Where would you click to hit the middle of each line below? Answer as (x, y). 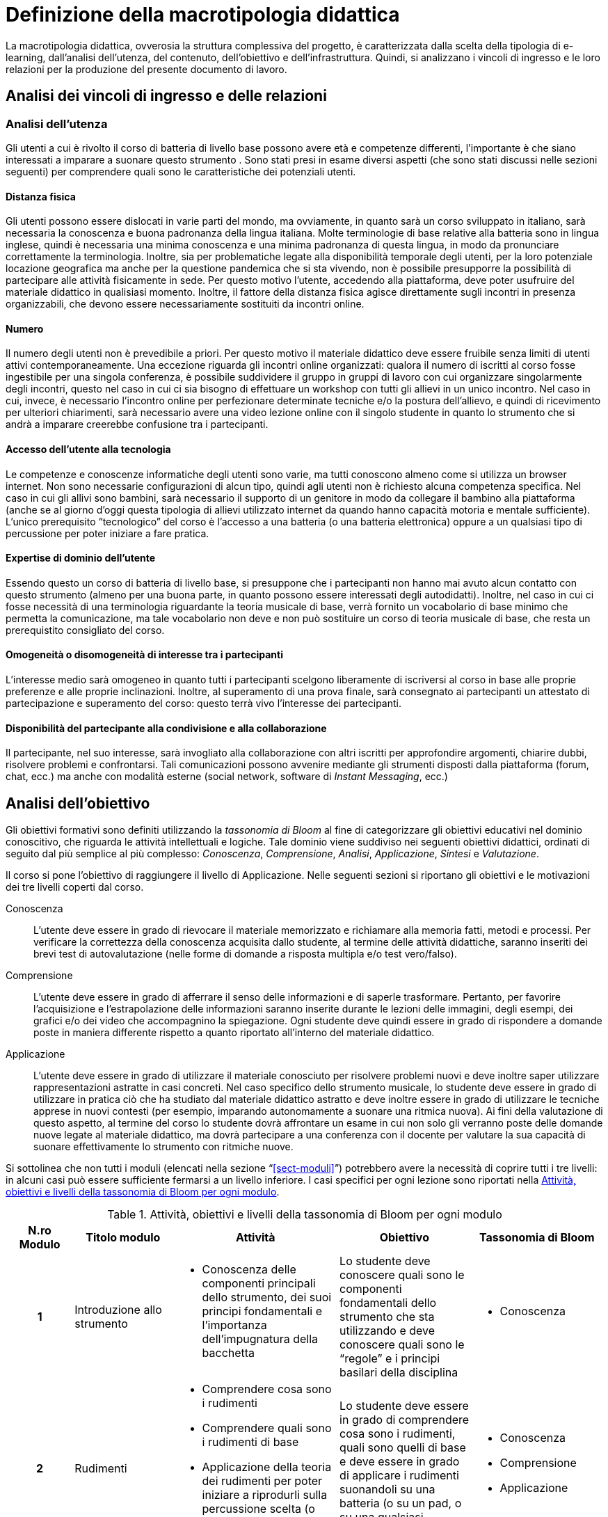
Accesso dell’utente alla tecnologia (88, 450)
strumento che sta (387, 1317)
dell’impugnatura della (260, 1339)
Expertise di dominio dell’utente (81, 558)
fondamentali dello (388, 1303)
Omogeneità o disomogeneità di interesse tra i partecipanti (144, 655)
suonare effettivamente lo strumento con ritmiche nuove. (163, 1147)
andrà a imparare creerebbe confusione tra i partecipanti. (137, 424)
